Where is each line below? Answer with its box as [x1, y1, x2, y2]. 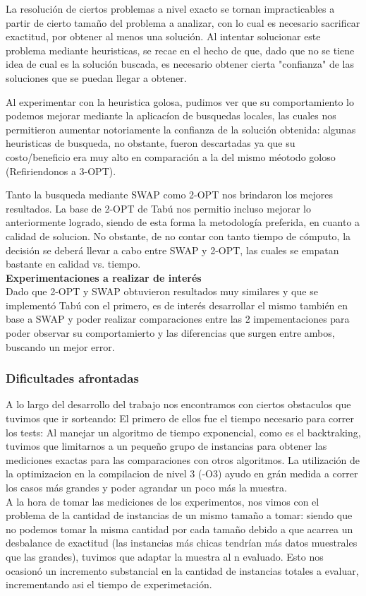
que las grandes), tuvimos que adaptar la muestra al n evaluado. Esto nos [6, 549, 324, 564]
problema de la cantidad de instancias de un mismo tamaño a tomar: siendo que [6, 508, 353, 523]
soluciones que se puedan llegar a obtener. [6, 70, 187, 85]
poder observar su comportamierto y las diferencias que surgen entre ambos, [6, 326, 335, 340]
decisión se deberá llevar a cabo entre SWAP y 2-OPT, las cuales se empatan [6, 242, 339, 257]
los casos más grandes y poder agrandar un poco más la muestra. [6, 480, 287, 495]
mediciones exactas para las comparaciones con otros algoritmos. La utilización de [6, 452, 360, 467]
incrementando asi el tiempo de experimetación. [6, 577, 212, 592]
